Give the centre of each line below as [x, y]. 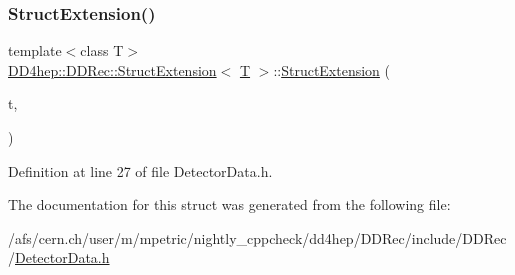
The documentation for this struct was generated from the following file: [229, 204]
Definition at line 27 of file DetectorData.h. [140, 170]
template [35, 50]
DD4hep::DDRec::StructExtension [112, 69]
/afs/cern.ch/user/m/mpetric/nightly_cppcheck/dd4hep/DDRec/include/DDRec [257, 237]
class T [102, 50]
